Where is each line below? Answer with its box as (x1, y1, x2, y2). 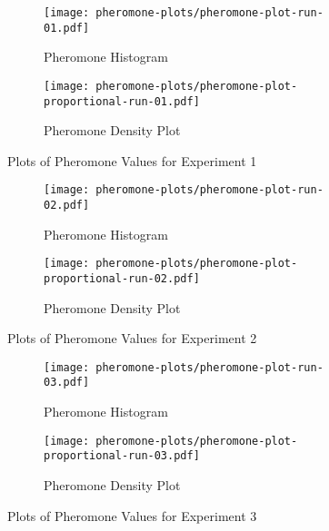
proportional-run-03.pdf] (44, 449, 200, 463)
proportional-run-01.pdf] (44, 94, 200, 108)
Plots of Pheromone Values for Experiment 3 (7, 506, 257, 525)
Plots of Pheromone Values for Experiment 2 (7, 329, 257, 348)
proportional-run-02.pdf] (44, 271, 200, 285)
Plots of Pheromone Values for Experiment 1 (7, 151, 257, 170)
